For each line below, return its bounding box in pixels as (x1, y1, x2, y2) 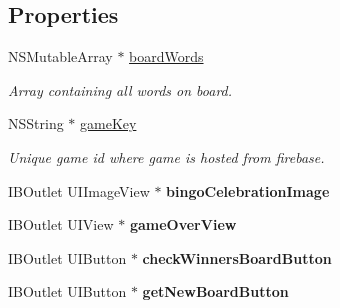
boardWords (129, 46, 204, 67)
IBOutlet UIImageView (8, 180, 150, 201)
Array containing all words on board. (8, 79, 233, 100)
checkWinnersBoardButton (142, 247, 332, 268)
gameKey (80, 113, 137, 134)
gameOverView (129, 214, 237, 235)
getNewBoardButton (142, 281, 289, 302)
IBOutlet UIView (8, 214, 114, 235)
